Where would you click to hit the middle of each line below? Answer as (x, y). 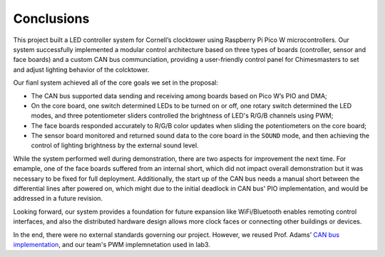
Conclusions (51, 19)
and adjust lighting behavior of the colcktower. (81, 69)
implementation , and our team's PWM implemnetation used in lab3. (112, 244)
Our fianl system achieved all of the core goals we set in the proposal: (116, 83)
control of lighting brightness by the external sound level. (115, 145)
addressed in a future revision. (58, 199)
